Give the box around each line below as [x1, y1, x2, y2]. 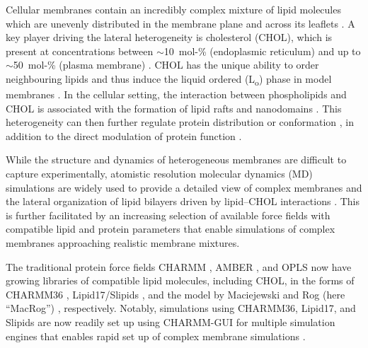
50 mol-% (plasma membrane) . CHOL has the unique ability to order [13, 57, 319, 72]
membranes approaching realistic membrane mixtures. [6, 236, 240, 250]
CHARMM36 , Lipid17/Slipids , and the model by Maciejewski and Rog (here [6, 286, 345, 301]
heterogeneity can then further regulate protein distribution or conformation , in [6, 115, 355, 129]
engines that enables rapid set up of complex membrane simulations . [6, 328, 306, 343]
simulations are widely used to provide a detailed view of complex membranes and [6, 180, 362, 195]
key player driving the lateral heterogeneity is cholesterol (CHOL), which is [6, 30, 333, 45]
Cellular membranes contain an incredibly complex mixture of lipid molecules [6, 2, 341, 16]
